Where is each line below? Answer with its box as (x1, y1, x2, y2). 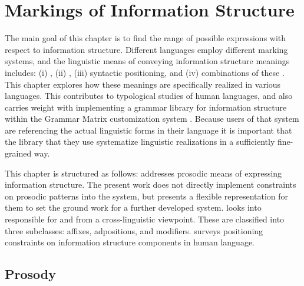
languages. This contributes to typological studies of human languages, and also (5, 89, 293, 102)
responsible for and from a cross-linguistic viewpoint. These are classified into (5, 213, 285, 225)
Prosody (5, 265, 56, 283)
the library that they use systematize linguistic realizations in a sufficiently (5, 135, 275, 148)
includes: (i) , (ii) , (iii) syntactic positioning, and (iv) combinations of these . (5, 66, 285, 78)
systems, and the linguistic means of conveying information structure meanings (5, 55, 290, 67)
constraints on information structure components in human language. (5, 236, 255, 248)
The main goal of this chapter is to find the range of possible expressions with (5, 32, 286, 44)
